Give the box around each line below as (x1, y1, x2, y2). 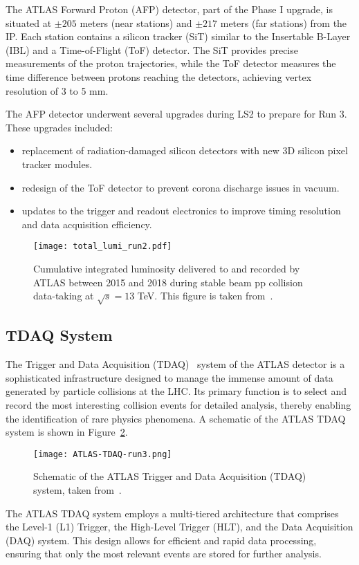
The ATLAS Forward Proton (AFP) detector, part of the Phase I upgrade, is (6, 2, 333, 16)
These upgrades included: (6, 120, 113, 134)
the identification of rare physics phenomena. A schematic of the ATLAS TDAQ (6, 411, 346, 425)
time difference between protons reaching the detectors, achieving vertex (6, 69, 312, 84)
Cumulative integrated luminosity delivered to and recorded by (33, 261, 300, 275)
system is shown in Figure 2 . (6, 425, 128, 439)
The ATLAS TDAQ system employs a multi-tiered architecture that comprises (6, 506, 339, 520)
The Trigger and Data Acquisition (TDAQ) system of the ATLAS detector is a (6, 357, 345, 371)
